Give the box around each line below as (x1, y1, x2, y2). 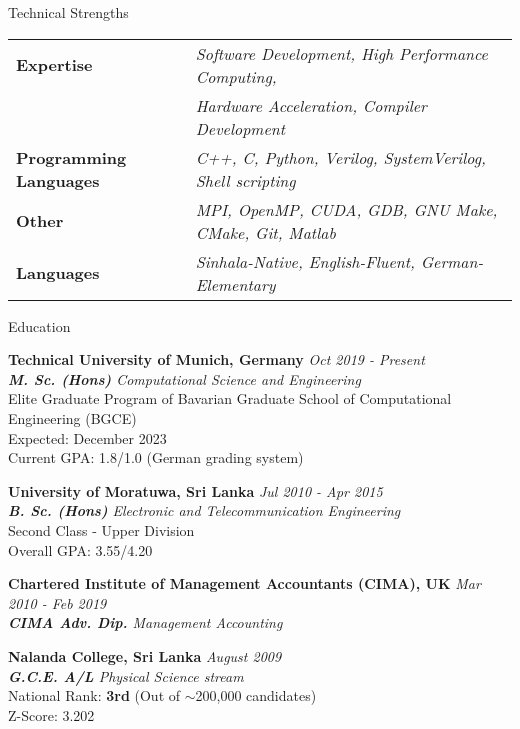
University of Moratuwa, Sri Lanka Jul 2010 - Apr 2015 (8, 480, 383, 501)
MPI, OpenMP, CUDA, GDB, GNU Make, (195, 197, 498, 221)
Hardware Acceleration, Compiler (195, 93, 427, 117)
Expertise (16, 53, 93, 77)
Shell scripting (195, 168, 296, 192)
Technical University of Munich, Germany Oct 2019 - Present (8, 349, 425, 370)
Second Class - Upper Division (8, 519, 195, 540)
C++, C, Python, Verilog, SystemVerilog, (195, 145, 486, 169)
